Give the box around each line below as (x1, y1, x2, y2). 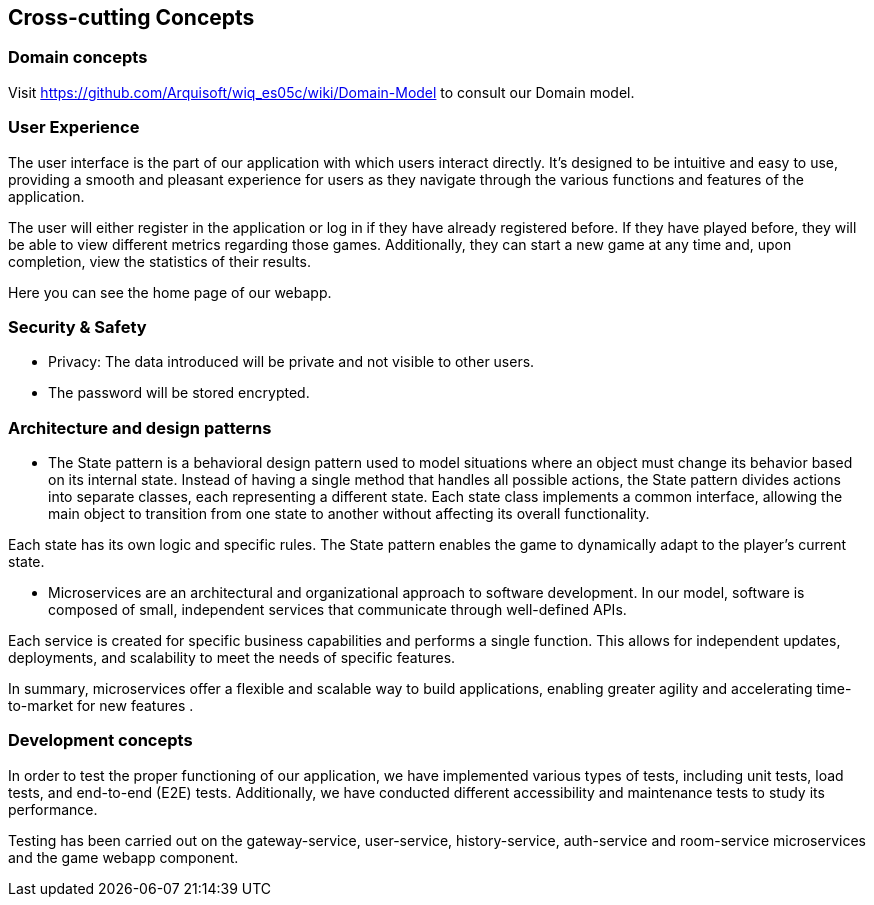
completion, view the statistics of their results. (8, 252, 311, 270)
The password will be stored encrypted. (48, 384, 310, 402)
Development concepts (8, 730, 193, 751)
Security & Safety (8, 316, 147, 337)
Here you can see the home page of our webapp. (8, 283, 332, 301)
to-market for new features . (8, 697, 194, 715)
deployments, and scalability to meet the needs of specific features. (8, 649, 456, 667)
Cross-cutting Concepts (8, 5, 255, 30)
